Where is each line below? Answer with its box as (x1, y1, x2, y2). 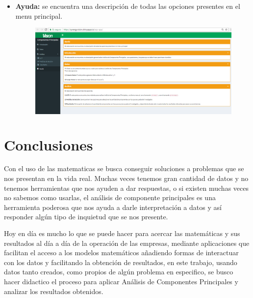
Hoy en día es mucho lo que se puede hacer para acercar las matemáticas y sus (4, 228, 240, 238)
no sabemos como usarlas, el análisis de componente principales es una (4, 192, 216, 203)
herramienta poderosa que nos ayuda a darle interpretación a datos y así (4, 202, 222, 212)
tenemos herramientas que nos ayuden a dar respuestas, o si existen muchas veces (4, 182, 249, 193)
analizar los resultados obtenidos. (4, 286, 103, 296)
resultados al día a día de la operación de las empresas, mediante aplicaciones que (4, 238, 250, 248)
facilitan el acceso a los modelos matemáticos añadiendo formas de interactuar (4, 247, 239, 258)
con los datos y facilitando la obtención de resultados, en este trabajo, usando (4, 257, 237, 267)
